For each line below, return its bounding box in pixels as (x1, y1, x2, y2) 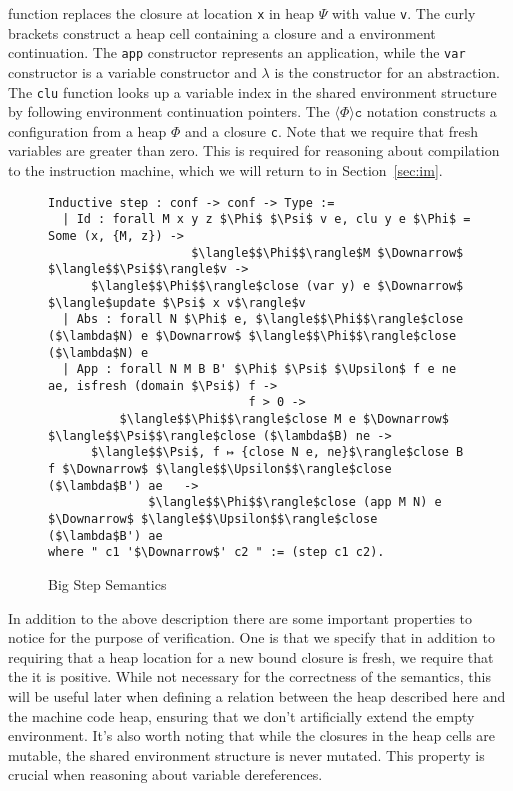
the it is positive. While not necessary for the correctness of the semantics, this (8, 666, 492, 687)
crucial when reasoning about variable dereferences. (8, 764, 323, 785)
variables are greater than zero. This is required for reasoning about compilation (8, 140, 500, 161)
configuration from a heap (8, 120, 167, 141)
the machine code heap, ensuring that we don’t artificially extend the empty (8, 705, 475, 726)
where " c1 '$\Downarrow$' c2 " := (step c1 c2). (48, 545, 385, 560)
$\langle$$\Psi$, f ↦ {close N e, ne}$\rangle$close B (90, 445, 464, 460)
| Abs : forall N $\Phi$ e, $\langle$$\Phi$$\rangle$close (62, 312, 464, 327)
